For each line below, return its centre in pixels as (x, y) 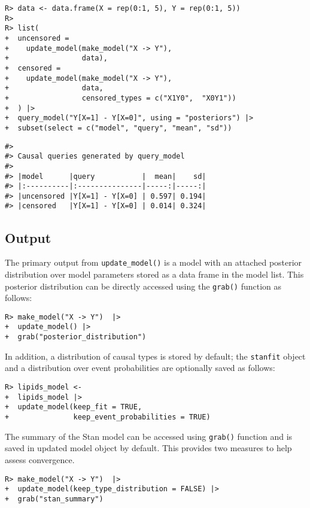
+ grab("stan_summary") (54, 499)
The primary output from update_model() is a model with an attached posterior (154, 262)
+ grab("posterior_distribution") (76, 337)
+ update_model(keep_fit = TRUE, (74, 407)
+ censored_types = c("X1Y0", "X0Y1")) (121, 98)
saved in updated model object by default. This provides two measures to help (148, 448)
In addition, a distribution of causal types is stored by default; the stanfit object (155, 356)
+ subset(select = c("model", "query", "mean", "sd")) (118, 128)
